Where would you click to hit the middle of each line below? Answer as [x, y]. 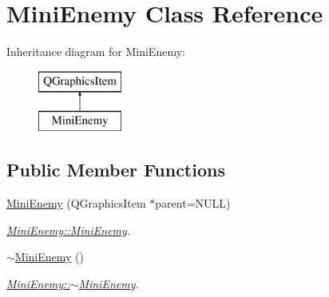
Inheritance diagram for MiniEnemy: [96, 51]
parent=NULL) [193, 203]
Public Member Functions [116, 170]
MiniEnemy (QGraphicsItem [76, 203]
